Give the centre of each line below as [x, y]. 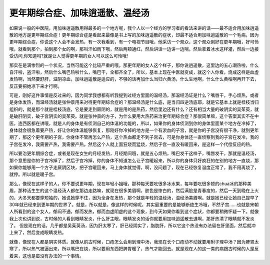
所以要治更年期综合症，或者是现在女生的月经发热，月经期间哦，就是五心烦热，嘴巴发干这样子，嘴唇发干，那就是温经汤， [134, 153]
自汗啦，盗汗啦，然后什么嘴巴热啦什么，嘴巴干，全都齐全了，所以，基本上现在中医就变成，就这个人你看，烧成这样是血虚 [134, 72]
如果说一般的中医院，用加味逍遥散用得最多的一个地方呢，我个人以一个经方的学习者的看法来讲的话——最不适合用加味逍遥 [134, 28]
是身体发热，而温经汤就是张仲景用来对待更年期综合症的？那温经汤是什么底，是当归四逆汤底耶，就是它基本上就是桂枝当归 [134, 102]
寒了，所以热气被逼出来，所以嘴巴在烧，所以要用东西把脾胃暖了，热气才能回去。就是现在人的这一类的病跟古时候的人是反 [134, 249]
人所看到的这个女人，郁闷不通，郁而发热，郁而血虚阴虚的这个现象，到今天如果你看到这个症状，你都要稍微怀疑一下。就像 [134, 211]
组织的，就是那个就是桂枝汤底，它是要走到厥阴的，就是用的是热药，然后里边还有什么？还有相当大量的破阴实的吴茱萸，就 [134, 109]
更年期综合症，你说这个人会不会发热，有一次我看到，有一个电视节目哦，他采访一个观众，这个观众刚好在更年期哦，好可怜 [134, 42]
